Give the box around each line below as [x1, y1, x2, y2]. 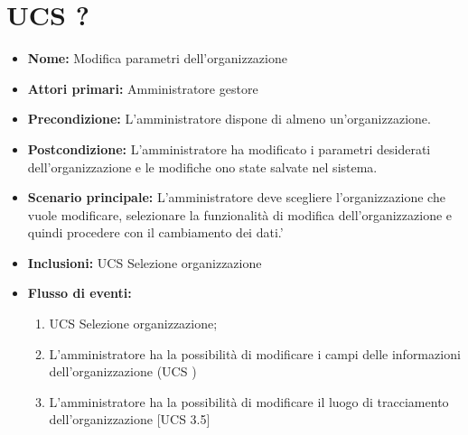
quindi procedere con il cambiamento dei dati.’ [27, 223, 284, 242]
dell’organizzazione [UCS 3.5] [49, 410, 211, 429]
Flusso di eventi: [27, 283, 132, 302]
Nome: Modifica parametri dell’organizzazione [27, 49, 287, 68]
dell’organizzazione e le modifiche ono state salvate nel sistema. [27, 157, 378, 176]
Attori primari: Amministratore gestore [27, 79, 258, 97]
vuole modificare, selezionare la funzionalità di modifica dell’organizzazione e [27, 205, 453, 224]
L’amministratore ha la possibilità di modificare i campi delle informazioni [49, 344, 461, 363]
